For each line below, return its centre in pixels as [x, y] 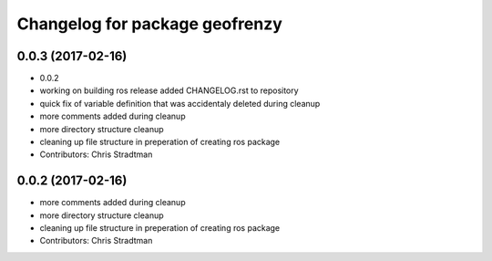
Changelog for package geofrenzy [149, 24]
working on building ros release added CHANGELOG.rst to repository [169, 90]
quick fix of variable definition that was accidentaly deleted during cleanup [180, 103]
